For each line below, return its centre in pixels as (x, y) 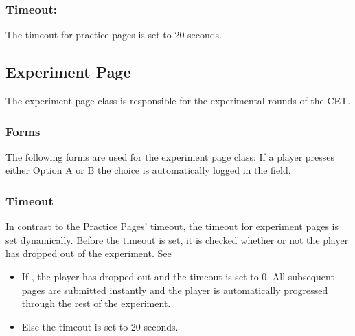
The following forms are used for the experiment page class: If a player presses (170, 156)
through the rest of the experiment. (96, 303)
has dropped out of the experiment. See (89, 253)
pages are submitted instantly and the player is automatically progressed (175, 290)
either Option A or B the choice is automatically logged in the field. (148, 170)
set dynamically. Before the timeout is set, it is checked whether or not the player (177, 239)
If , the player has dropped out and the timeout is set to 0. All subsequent (178, 277)
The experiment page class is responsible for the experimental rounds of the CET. (178, 101)
